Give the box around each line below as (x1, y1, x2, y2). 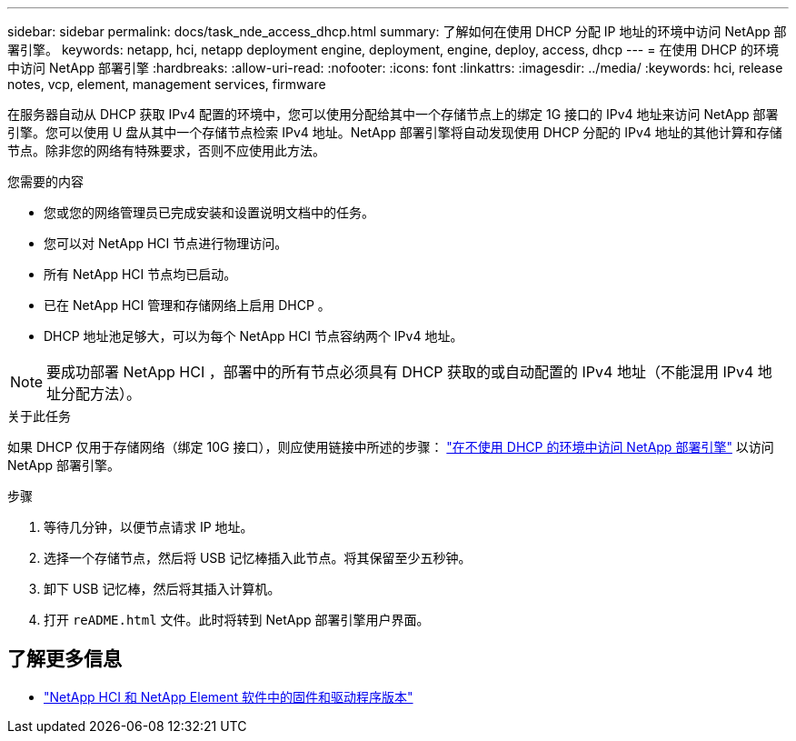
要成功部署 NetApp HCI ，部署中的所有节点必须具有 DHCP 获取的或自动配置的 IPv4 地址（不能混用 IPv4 (46, 363, 754, 381)
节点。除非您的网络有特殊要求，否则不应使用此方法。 (7, 143, 325, 158)
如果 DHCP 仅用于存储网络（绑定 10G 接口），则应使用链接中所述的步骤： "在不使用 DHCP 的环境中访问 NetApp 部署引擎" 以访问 (7, 439, 774, 455)
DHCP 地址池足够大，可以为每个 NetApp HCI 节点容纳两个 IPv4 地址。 (44, 328, 463, 344)
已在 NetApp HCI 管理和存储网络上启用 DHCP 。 (44, 297, 331, 313)
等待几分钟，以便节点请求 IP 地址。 (44, 519, 254, 535)
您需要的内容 (7, 174, 84, 189)
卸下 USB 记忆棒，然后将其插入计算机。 (44, 581, 281, 596)
